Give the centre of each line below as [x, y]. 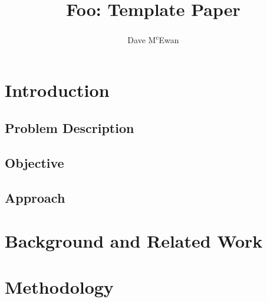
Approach [35, 197]
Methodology [59, 287]
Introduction [57, 90]
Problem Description [70, 127]
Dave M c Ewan [153, 39]
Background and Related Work [134, 241]
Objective [34, 162]
